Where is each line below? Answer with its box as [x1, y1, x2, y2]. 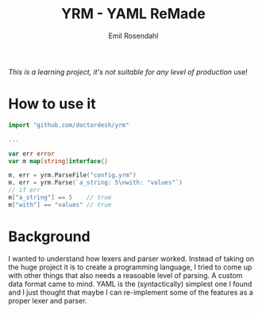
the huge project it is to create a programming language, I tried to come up [8, 262, 252, 272]
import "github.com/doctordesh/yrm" [8, 120, 129, 129]
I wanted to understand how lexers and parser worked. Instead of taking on [8, 254, 255, 263]
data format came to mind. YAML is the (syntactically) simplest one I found [8, 279, 252, 288]
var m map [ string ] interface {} [8, 157, 109, 165]
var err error [8, 150, 56, 158]
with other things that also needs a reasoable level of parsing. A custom [8, 270, 243, 280]
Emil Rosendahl [108, 31, 159, 40]
